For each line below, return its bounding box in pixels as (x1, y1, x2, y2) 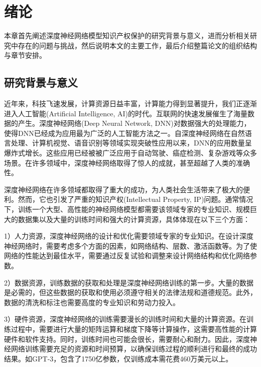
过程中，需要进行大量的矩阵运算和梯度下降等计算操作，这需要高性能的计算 (11, 323, 257, 334)
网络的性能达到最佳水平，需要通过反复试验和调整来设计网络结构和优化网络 (4, 250, 250, 261)
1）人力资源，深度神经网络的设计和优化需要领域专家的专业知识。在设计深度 (4, 231, 253, 241)
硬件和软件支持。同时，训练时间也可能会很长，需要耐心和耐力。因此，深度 (4, 333, 250, 344)
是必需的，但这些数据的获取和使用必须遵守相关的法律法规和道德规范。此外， (4, 287, 257, 298)
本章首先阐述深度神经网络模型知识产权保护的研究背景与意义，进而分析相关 (4, 30, 250, 41)
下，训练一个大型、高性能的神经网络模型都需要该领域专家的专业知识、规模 (4, 204, 250, 214)
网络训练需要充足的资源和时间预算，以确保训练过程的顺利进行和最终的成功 (11, 343, 257, 354)
